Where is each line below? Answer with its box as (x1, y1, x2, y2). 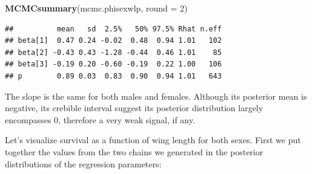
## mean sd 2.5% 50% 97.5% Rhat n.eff (5, 24, 222, 33)
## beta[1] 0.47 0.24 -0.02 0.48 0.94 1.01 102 (5, 36, 222, 45)
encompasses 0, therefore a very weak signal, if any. (5, 113, 195, 126)
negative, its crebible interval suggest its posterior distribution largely (5, 101, 264, 114)
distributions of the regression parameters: (5, 157, 162, 170)
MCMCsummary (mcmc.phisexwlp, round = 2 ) (5, 2, 188, 14)
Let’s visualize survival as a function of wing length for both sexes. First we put (5, 134, 301, 146)
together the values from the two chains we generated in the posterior (5, 145, 264, 158)
